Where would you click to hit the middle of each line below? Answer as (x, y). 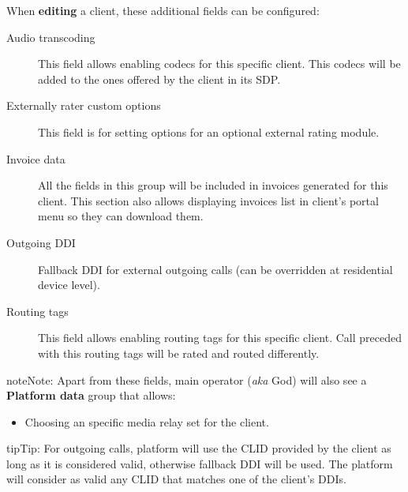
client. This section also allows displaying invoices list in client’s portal (208, 200)
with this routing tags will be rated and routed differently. (179, 353)
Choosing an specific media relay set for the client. (147, 421)
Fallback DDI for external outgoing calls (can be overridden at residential (215, 269)
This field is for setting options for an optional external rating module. (209, 131)
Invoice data (36, 158)
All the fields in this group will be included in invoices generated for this (213, 185)
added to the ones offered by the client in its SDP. (159, 79)
